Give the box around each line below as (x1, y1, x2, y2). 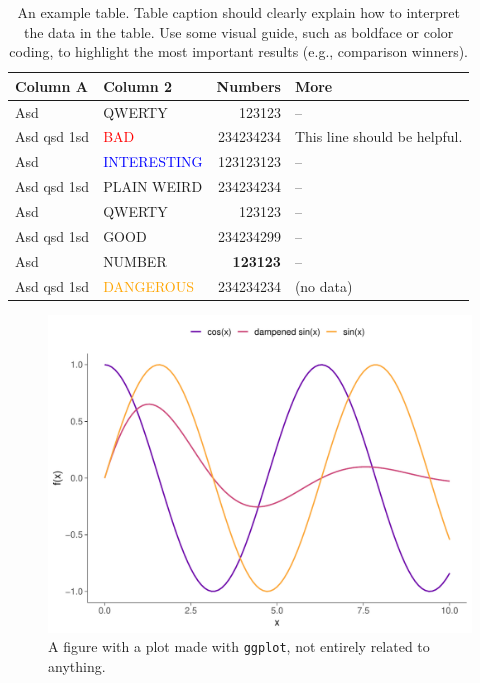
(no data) (294, 275, 353, 296)
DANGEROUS (103, 275, 195, 296)
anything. (48, 655, 106, 676)
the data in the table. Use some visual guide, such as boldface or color (23, 21, 454, 42)
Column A (15, 75, 88, 96)
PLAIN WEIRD (103, 176, 203, 197)
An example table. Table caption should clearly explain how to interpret (17, 2, 460, 22)
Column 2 (103, 75, 172, 96)
